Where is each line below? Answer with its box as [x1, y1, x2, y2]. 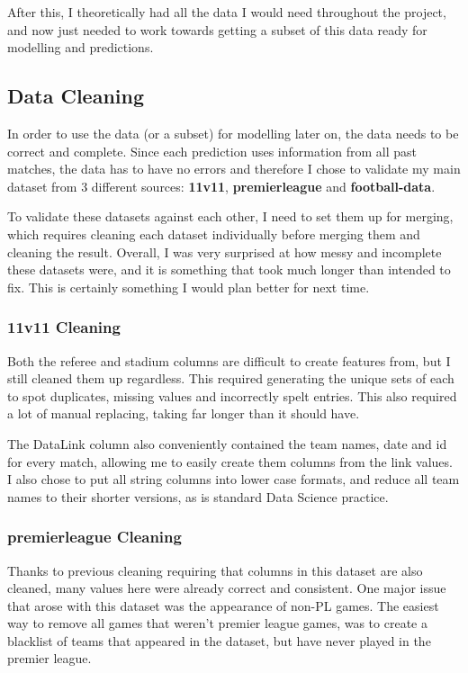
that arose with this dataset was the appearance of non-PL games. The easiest [7, 596, 439, 615]
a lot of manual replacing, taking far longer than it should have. [7, 404, 360, 423]
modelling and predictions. [7, 38, 154, 57]
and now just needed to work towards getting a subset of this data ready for [7, 20, 427, 39]
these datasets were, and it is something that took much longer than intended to [7, 260, 451, 279]
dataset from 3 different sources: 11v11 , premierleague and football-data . [7, 176, 436, 195]
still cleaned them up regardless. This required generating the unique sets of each [7, 369, 454, 388]
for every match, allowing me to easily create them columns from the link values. [7, 452, 453, 471]
